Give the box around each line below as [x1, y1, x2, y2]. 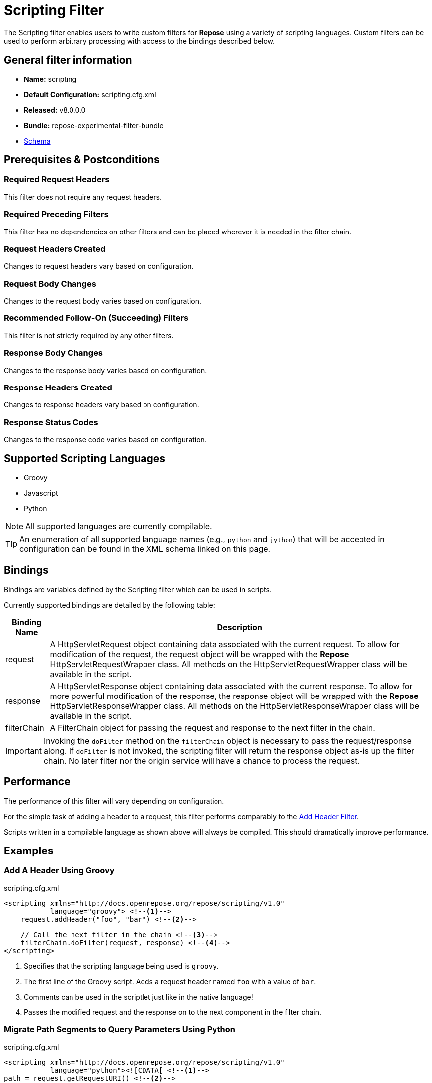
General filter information [4, 54, 132, 67]
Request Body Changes [4, 278, 96, 289]
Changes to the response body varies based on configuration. [4, 366, 207, 375]
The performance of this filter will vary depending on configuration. [4, 796, 224, 805]
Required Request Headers [4, 174, 110, 185]
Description [217, 622, 262, 632]
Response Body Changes [4, 348, 103, 358]
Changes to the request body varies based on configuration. [4, 297, 202, 306]
